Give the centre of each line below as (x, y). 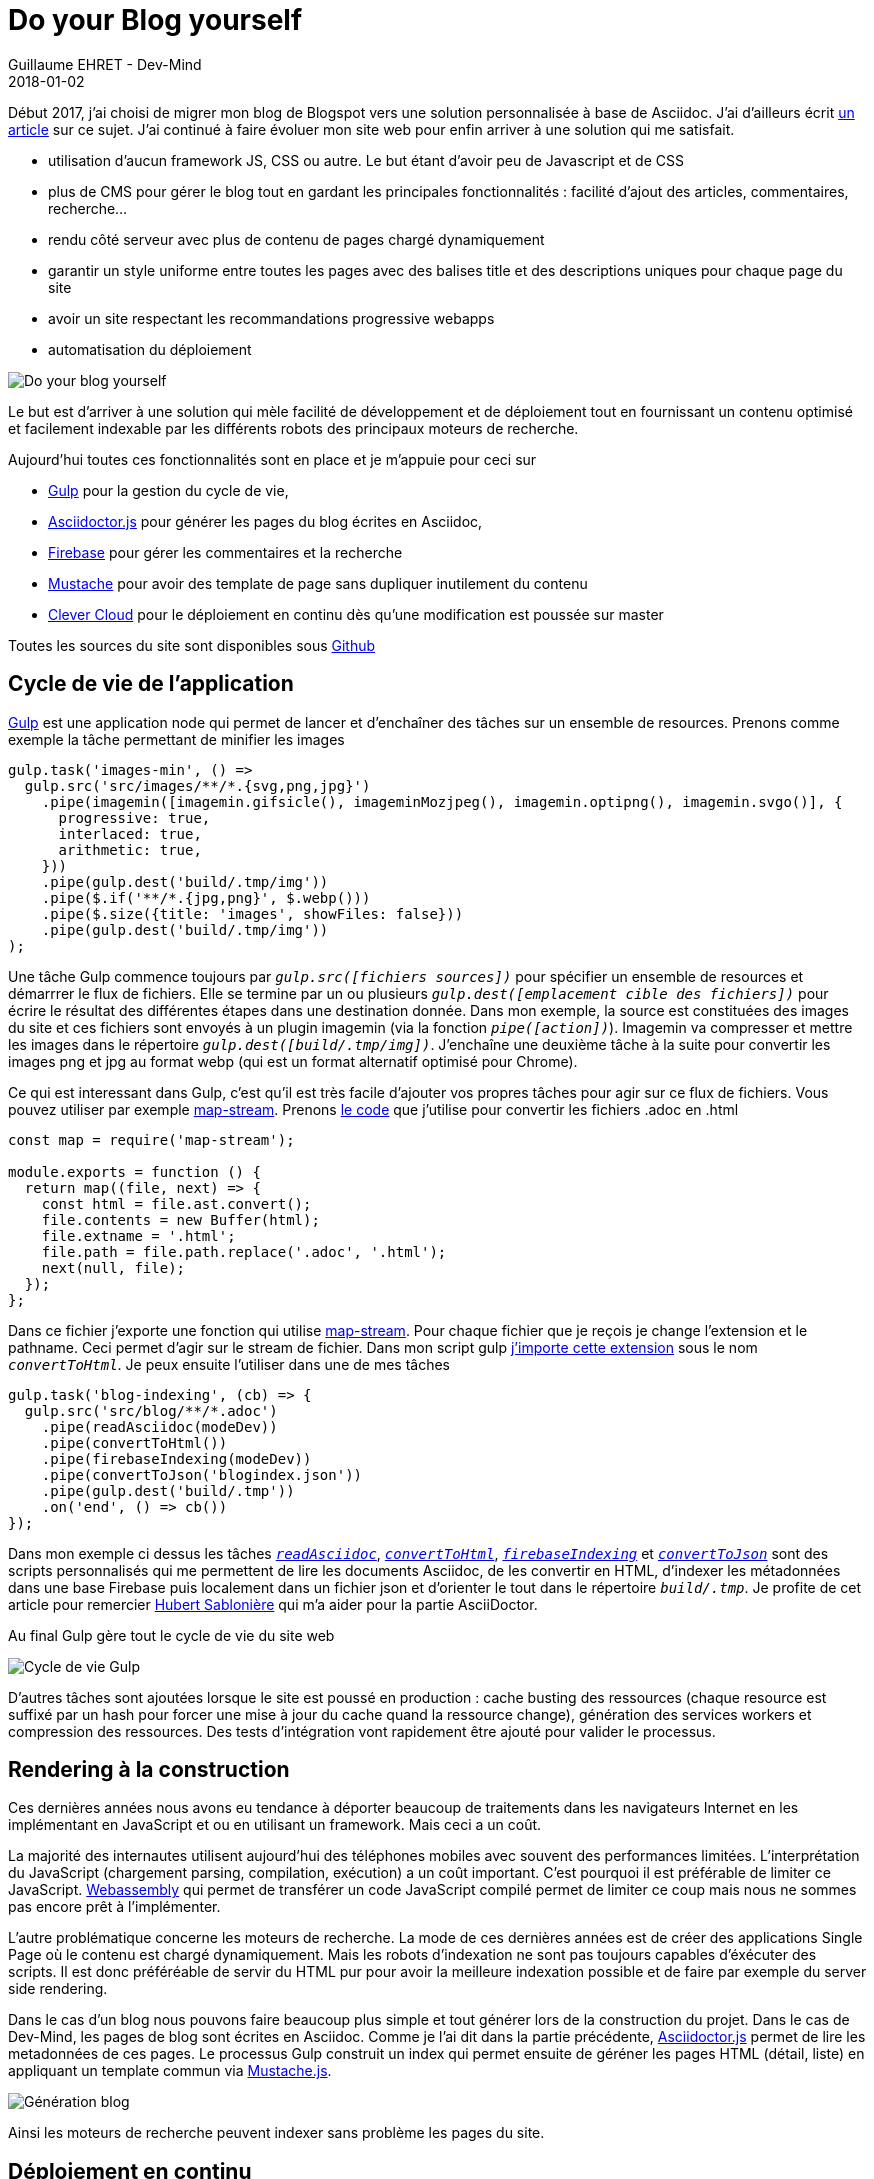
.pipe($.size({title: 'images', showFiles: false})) (252, 913)
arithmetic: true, (130, 849)
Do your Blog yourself (155, 20)
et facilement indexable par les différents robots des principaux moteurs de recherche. (293, 428)
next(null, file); (113, 1267)
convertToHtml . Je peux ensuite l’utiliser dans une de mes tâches (229, 1364)
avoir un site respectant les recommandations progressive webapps (271, 318)
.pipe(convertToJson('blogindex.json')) (202, 1474)
